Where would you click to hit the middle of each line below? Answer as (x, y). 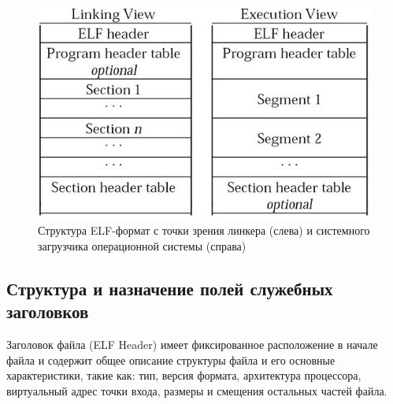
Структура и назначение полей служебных (170, 288)
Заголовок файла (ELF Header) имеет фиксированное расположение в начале (192, 345)
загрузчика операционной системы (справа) (142, 245)
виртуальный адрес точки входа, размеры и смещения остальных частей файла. (197, 390)
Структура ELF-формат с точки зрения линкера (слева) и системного (204, 230)
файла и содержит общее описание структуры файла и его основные (171, 360)
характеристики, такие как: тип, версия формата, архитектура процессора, (184, 375)
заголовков (48, 311)
